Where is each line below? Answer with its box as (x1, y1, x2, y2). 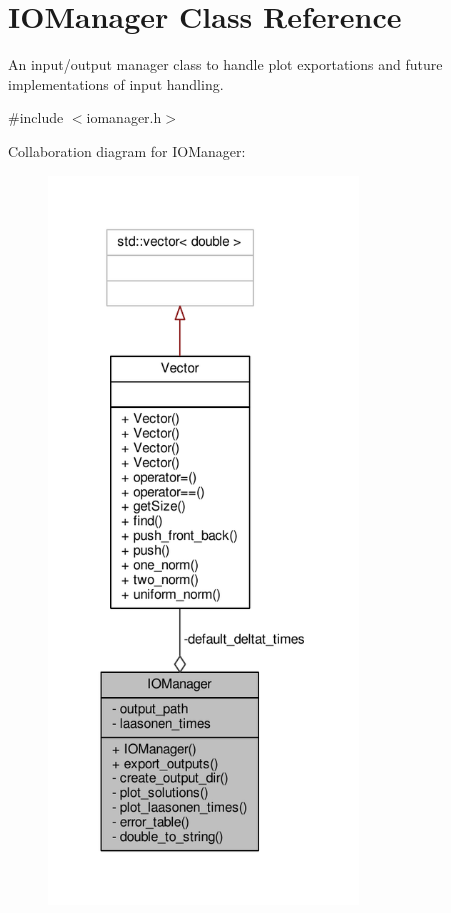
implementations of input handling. (8, 73, 224, 94)
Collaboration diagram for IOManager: (8, 140, 246, 161)
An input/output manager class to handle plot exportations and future (8, 54, 443, 75)
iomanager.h (86, 107, 162, 128)
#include (8, 107, 64, 128)
